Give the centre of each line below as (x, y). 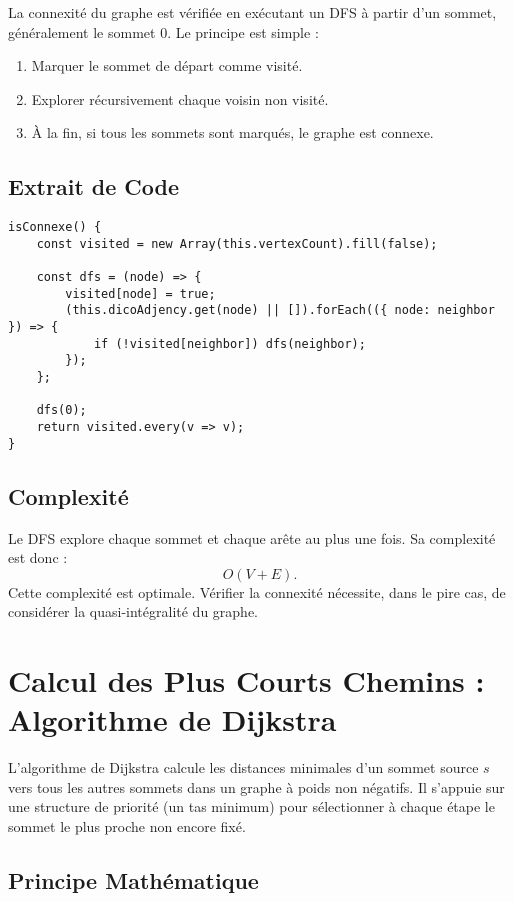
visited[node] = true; (140, 293)
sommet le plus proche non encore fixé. (127, 826)
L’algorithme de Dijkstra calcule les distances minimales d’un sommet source (243, 767)
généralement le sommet (82, 31)
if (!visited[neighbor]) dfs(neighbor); (229, 343)
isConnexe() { (55, 227)
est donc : (38, 557)
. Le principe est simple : (243, 31)
